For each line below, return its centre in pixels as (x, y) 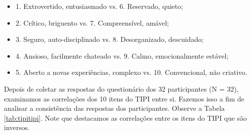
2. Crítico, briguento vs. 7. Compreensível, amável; (92, 22)
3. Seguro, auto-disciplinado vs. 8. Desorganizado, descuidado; (110, 39)
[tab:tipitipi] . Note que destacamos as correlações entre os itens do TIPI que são (125, 117)
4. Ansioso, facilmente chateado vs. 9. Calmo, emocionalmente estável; (122, 55)
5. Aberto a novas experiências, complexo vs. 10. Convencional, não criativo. (131, 72)
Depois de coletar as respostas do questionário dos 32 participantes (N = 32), (121, 88)
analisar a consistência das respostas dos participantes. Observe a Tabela (114, 108)
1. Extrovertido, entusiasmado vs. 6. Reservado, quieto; (99, 6)
